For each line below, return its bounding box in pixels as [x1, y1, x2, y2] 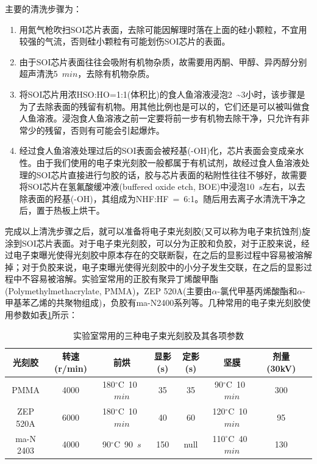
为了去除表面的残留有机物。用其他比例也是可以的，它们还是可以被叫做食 [19, 100, 310, 112]
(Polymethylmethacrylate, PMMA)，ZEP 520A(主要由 [5, 284, 212, 297]
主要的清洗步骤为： [5, 2, 82, 15]
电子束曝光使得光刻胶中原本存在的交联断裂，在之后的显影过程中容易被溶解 [13, 248, 312, 261]
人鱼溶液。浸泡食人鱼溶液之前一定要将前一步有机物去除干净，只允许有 [19, 112, 301, 125]
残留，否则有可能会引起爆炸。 [45, 123, 165, 136]
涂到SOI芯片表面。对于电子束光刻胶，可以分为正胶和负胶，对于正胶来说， [5, 236, 301, 249]
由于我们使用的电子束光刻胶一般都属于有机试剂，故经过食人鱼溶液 [36, 156, 301, 169]
